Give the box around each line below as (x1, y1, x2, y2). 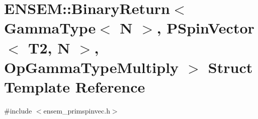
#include (4, 105, 32, 115)
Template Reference (4, 76, 145, 96)
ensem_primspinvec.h (43, 105, 110, 115)
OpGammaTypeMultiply (4, 56, 179, 77)
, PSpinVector (156, 17, 254, 38)
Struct (208, 56, 253, 77)
